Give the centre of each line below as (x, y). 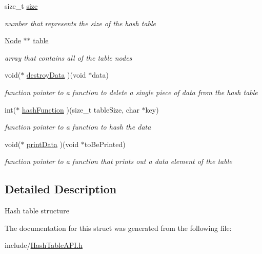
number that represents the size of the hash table (80, 23)
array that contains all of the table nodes (68, 57)
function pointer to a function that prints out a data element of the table (118, 161)
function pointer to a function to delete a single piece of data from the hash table (131, 92)
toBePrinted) (105, 144)
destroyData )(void (56, 75)
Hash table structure (37, 211)
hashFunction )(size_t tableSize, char (80, 109)
